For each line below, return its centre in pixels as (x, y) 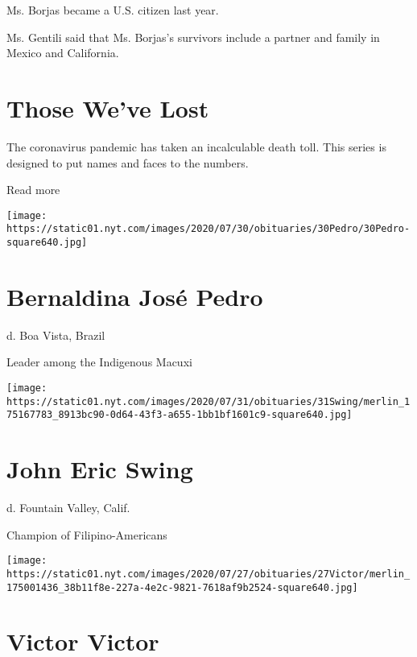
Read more (33, 190)
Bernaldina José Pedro (135, 296)
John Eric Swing (100, 469)
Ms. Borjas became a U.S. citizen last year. (113, 10)
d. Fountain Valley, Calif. (68, 508)
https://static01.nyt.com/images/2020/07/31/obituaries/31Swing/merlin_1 (208, 401)
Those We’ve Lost (108, 107)
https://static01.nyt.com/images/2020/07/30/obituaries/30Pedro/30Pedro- (208, 229)
